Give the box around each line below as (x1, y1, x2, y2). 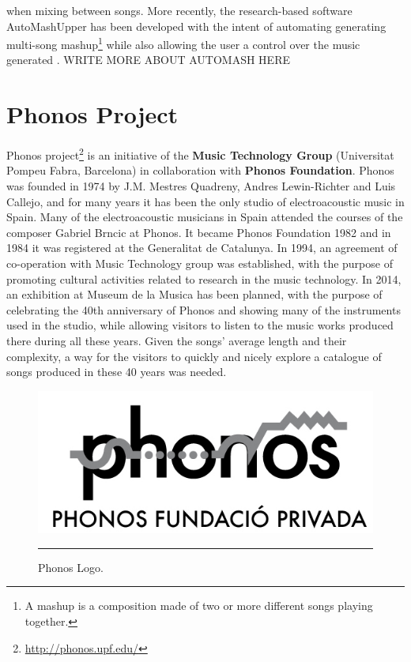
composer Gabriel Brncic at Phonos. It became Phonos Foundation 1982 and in (6, 224, 391, 240)
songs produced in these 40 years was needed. (6, 363, 227, 380)
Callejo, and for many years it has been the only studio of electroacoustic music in (6, 193, 405, 209)
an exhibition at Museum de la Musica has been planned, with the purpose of (6, 286, 383, 303)
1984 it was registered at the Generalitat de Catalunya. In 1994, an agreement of (6, 239, 398, 256)
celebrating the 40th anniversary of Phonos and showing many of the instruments (6, 301, 401, 318)
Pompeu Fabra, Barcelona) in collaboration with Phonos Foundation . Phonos (6, 162, 394, 179)
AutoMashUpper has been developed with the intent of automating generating (6, 17, 386, 34)
